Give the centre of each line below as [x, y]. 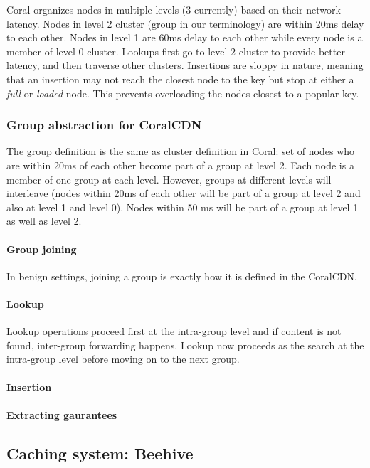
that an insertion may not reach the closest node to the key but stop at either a [180, 79]
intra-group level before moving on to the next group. [123, 359]
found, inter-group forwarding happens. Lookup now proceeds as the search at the [185, 345]
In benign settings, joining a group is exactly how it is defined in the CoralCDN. [182, 276]
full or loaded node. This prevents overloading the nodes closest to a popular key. [183, 93]
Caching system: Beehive [100, 453]
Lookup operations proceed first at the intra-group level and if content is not [174, 331]
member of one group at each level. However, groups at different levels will [169, 179]
